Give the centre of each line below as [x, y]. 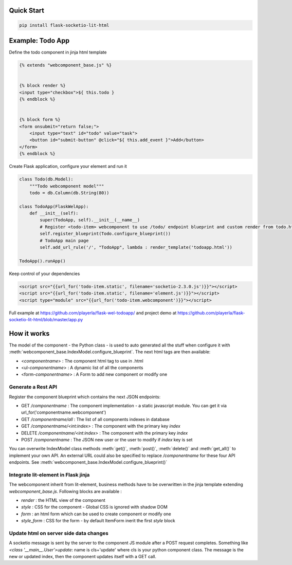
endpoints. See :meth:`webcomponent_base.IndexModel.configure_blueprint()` [88, 462]
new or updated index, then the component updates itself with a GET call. [83, 557]
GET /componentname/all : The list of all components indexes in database [95, 419]
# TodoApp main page [64, 240]
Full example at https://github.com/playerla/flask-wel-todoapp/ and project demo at [93, 313]
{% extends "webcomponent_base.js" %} [65, 65]
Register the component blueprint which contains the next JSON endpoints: [85, 397]
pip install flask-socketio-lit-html [64, 25]
